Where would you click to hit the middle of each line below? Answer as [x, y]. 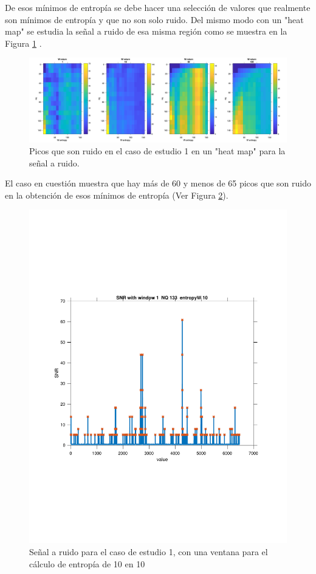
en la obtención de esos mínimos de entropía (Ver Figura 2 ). [117, 195]
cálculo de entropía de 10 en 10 [87, 563]
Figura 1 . [23, 43]
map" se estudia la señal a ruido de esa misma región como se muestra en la [146, 31]
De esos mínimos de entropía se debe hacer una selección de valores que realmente [158, 7]
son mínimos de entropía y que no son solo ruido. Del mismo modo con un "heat [154, 19]
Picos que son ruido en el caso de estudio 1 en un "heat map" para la [157, 151]
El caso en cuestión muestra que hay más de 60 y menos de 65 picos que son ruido [158, 183]
